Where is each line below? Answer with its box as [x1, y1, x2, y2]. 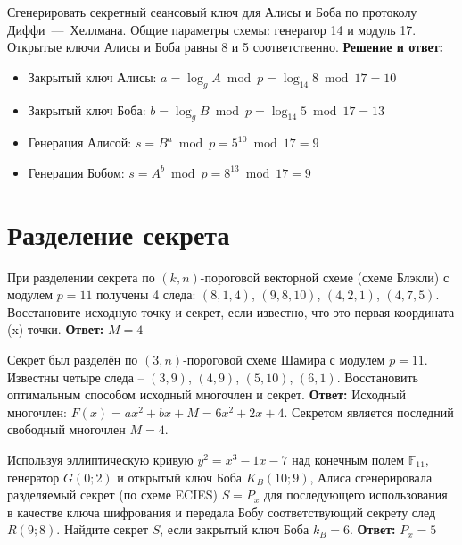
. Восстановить [336, 367, 418, 386]
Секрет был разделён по [7, 350, 138, 369]
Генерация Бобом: [28, 163, 125, 181]
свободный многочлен [7, 420, 126, 439]
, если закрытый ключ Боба [160, 520, 309, 539]
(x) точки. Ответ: [7, 320, 104, 339]
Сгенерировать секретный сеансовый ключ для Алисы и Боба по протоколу [7, 3, 417, 21]
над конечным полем [292, 450, 405, 469]
